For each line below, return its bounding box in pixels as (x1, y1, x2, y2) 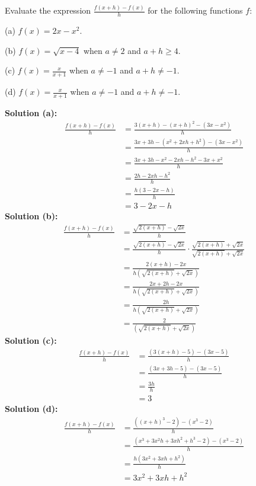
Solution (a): (5, 106, 57, 119)
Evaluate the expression (5, 4, 91, 17)
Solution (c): (5, 334, 57, 346)
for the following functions (148, 4, 243, 17)
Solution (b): (5, 210, 58, 222)
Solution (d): (5, 402, 58, 415)
